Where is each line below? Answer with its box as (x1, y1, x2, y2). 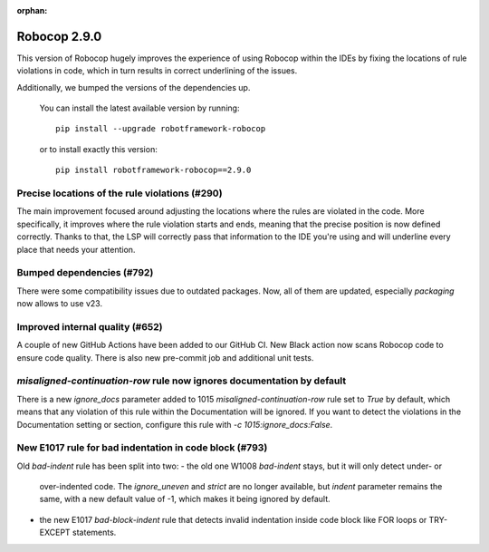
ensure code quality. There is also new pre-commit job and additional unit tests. (16, 352, 314, 363)
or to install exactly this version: (39, 143, 158, 154)
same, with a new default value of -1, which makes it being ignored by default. (39, 494, 331, 505)
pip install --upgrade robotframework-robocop (55, 123, 266, 134)
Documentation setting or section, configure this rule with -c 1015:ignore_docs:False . (16, 419, 333, 430)
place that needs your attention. (16, 244, 136, 255)
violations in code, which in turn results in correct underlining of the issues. (16, 65, 298, 76)
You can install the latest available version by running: (39, 102, 240, 113)
